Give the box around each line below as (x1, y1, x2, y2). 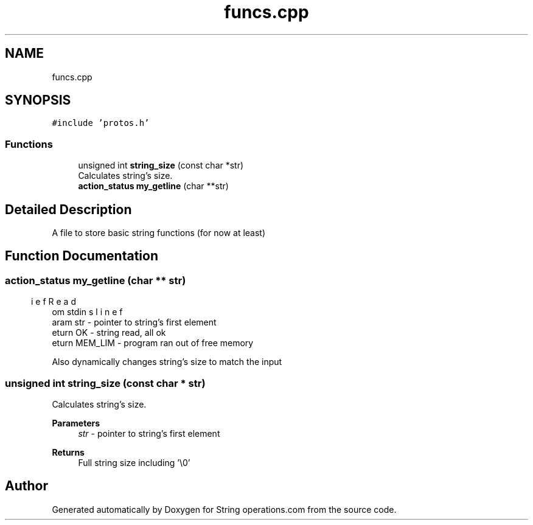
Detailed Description (5, 201, 132, 217)
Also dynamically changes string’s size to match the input (52, 356, 282, 367)
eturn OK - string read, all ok (52, 327, 166, 338)
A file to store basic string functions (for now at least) (52, 228, 266, 238)
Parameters (52, 418, 100, 428)
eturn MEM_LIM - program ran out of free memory (52, 338, 254, 349)
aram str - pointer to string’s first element (52, 317, 217, 328)
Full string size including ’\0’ (78, 457, 190, 468)
